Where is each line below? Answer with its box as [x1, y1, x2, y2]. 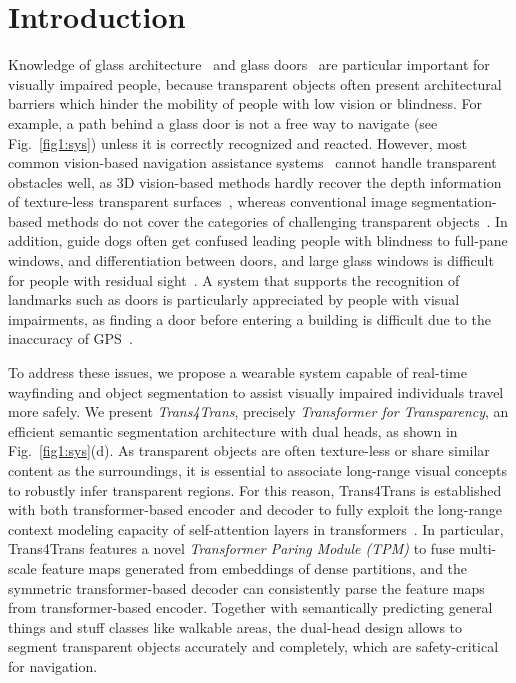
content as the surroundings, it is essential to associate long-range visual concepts [8, 460, 508, 480]
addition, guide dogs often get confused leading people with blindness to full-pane [8, 230, 508, 251]
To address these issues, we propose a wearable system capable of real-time [8, 362, 467, 383]
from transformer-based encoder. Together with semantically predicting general [8, 597, 493, 618]
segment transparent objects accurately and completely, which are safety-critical [8, 636, 499, 657]
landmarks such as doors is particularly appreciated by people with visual [8, 289, 460, 310]
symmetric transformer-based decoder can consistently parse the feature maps [8, 577, 485, 598]
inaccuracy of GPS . [8, 328, 133, 349]
